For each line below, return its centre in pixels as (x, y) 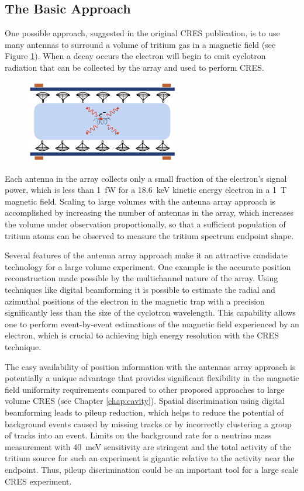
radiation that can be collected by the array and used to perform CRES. (134, 67)
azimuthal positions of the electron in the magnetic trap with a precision (135, 301)
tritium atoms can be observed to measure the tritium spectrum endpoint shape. (149, 235)
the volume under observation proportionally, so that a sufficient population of (145, 224)
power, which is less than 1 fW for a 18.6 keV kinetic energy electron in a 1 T (146, 190)
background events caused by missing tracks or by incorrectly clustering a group (148, 423)
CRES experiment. (38, 481)
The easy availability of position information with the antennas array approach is (150, 366)
